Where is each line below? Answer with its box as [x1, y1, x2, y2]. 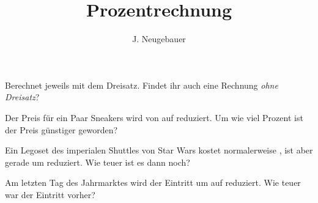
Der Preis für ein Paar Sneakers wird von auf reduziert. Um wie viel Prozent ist [5, 111, 303, 124]
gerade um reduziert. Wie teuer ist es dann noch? [5, 155, 190, 168]
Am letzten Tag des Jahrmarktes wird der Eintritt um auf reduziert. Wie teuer [5, 176, 301, 189]
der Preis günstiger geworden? [5, 123, 118, 136]
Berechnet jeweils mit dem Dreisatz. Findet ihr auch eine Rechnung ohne [5, 78, 278, 91]
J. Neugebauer [132, 32, 186, 45]
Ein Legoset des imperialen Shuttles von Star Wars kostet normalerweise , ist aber [5, 144, 313, 157]
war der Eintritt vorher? [5, 188, 95, 201]
